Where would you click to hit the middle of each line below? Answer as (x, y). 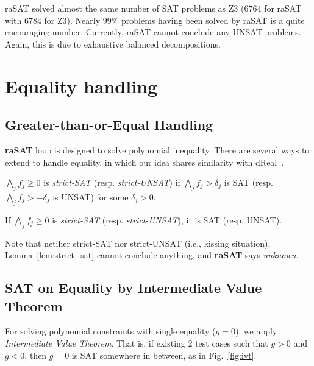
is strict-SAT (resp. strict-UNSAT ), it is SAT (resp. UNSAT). (167, 220)
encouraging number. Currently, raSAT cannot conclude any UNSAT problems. (153, 32)
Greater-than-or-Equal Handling (109, 125)
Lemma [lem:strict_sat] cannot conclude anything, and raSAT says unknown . (152, 255)
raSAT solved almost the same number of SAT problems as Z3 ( (125, 8)
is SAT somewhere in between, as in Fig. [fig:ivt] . (164, 355)
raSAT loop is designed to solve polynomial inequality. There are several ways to (157, 150)
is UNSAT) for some (91, 196)
